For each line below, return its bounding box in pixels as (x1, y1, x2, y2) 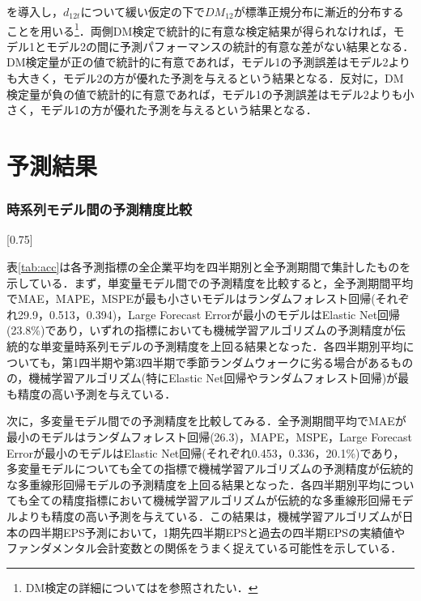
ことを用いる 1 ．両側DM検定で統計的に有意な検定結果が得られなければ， (6, 19, 393, 39)
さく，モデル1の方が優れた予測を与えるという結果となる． (6, 101, 317, 118)
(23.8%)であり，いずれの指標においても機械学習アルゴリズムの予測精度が (6, 322, 394, 339)
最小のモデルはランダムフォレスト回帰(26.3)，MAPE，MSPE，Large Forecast (6, 428, 413, 445)
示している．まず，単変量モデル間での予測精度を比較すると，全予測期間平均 (6, 274, 414, 291)
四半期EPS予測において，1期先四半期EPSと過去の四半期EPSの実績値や (28, 523, 406, 540)
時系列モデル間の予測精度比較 (6, 199, 193, 220)
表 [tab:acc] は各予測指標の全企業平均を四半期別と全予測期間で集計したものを (6, 258, 411, 275)
